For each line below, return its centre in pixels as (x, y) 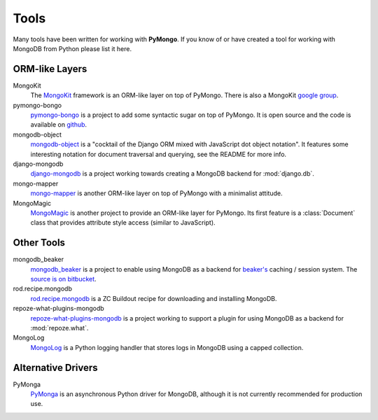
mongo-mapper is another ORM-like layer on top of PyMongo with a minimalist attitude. (156, 193)
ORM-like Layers (50, 69)
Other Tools (39, 243)
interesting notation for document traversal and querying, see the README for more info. (159, 154)
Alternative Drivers (55, 367)
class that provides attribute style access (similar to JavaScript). (123, 223)
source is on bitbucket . (64, 279)
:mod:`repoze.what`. (59, 328)
